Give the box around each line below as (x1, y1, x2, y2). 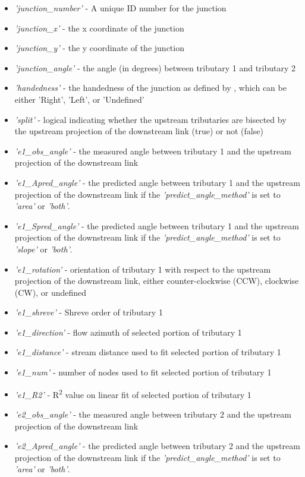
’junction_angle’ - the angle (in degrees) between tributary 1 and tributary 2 (14, 61, 296, 74)
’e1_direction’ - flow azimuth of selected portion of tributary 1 (14, 326, 242, 338)
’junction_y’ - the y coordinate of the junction (14, 42, 184, 54)
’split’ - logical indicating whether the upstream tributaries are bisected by (14, 113, 287, 125)
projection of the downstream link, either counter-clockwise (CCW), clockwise (14, 274, 299, 287)
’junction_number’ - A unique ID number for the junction (14, 2, 227, 14)
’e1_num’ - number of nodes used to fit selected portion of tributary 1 (14, 366, 272, 378)
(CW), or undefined (14, 286, 87, 298)
